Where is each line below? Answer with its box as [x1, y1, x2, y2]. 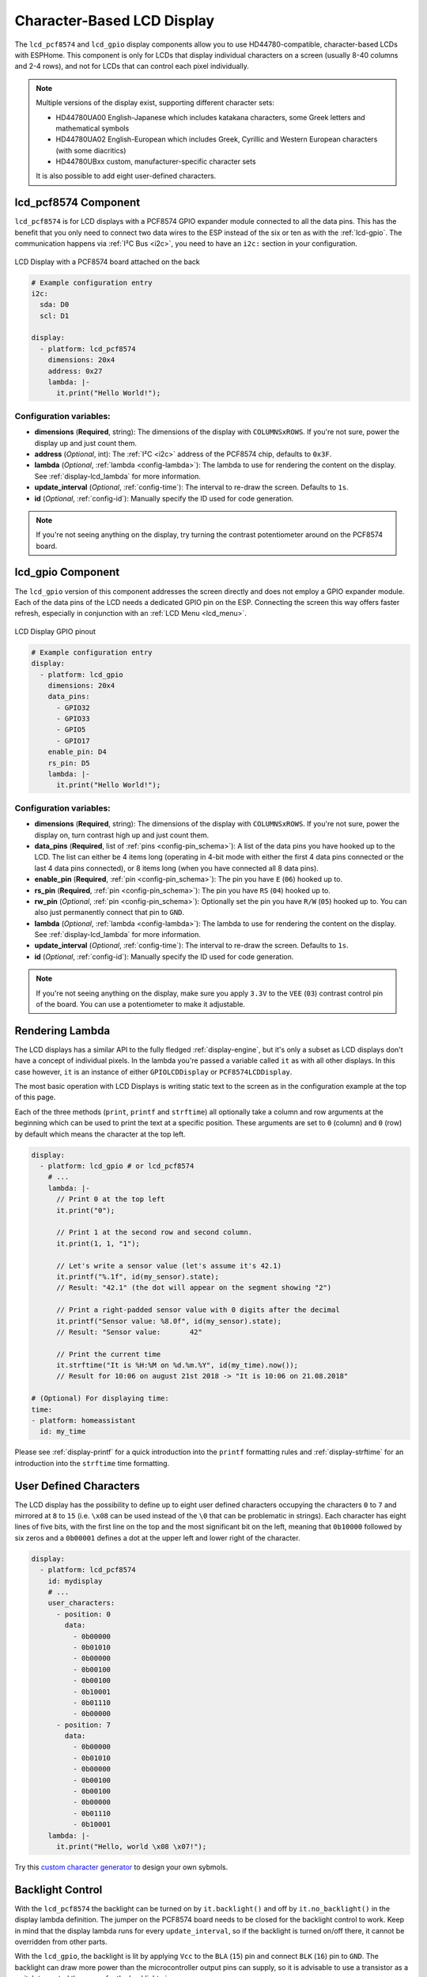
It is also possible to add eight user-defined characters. [36, 171, 217, 181]
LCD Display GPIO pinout [14, 626, 96, 636]
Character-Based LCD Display [14, 12, 215, 29]
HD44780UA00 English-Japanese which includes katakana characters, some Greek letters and [55, 112, 365, 122]
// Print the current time [56, 1349, 161, 1359]
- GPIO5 [56, 725, 86, 735]
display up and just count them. [34, 438, 138, 448]
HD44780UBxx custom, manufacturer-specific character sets [55, 157, 256, 166]
